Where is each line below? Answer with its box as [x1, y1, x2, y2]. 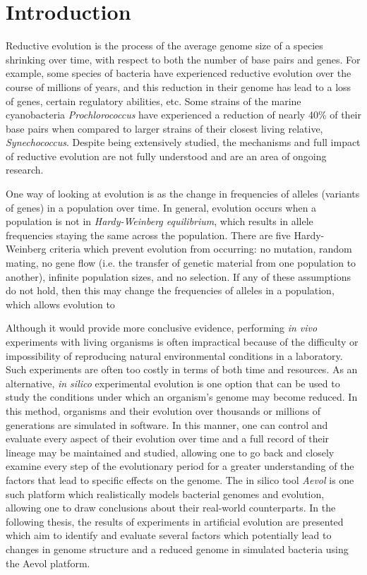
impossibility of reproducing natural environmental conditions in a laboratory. [6, 348, 343, 363]
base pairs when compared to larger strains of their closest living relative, [6, 121, 323, 135]
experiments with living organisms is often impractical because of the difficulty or [6, 334, 359, 349]
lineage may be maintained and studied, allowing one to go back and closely [6, 444, 335, 459]
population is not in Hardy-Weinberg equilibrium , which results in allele [6, 214, 313, 229]
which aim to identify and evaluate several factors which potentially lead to [6, 528, 332, 543]
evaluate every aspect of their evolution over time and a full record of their [6, 431, 330, 446]
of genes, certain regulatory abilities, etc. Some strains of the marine [6, 93, 301, 108]
